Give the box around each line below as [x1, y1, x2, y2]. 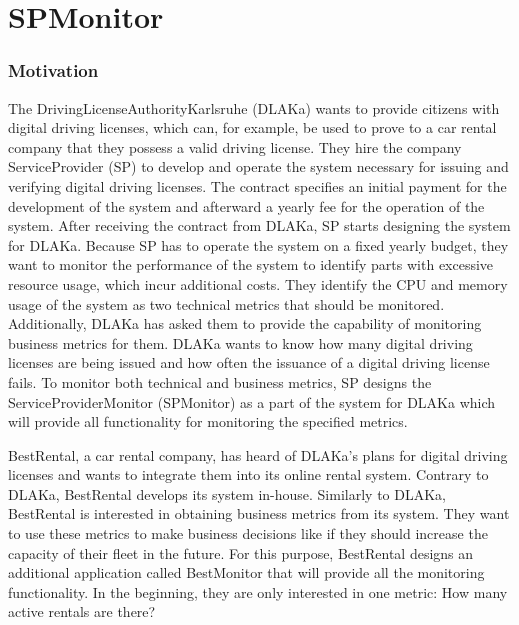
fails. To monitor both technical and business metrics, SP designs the [8, 371, 432, 392]
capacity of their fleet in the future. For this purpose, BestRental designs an [8, 542, 474, 563]
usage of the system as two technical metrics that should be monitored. [8, 293, 445, 314]
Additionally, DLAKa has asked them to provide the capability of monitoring [8, 313, 482, 334]
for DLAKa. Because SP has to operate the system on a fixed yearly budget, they [8, 234, 509, 255]
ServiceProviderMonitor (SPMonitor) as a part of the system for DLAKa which [8, 391, 496, 412]
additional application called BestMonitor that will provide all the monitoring [8, 562, 485, 583]
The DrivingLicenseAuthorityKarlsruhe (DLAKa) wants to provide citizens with [8, 97, 500, 118]
